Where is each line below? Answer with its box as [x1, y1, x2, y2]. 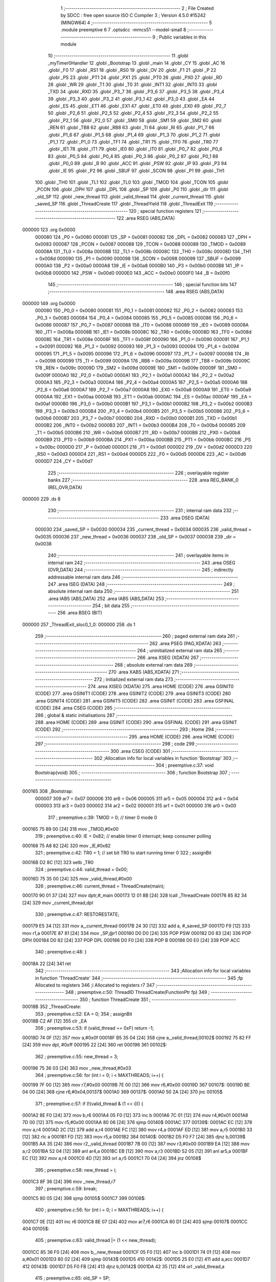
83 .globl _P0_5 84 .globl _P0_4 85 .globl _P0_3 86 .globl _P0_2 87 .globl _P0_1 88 [48, 153, 218, 159]
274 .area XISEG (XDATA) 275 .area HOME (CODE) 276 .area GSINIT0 [87, 683, 234, 689]
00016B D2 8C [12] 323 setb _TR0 [22, 859, 94, 865]
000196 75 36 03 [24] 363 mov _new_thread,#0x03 [22, 1065, 131, 1071]
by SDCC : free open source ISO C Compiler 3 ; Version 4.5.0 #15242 [60, 12, 206, 18]
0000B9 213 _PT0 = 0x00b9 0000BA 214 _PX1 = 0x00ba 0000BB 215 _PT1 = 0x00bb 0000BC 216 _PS [35, 436, 251, 443]
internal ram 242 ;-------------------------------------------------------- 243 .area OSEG [48, 559, 236, 566]
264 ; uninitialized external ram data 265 [137, 648, 222, 654]
